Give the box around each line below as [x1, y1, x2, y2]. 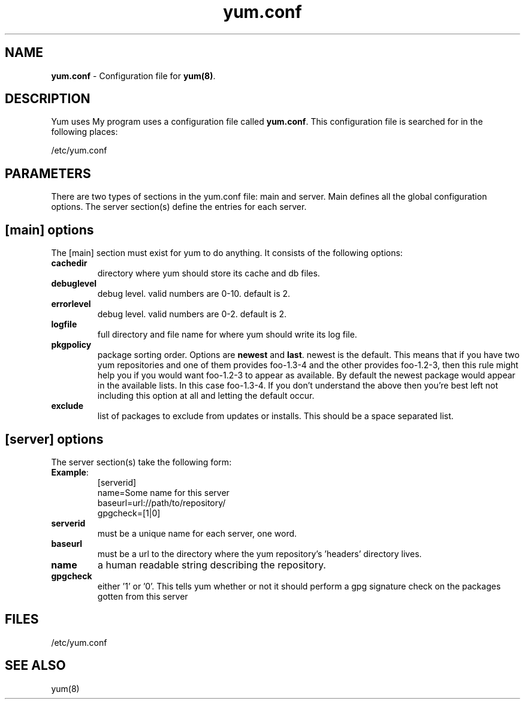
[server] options [5, 431, 104, 447]
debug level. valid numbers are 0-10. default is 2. [97, 288, 291, 299]
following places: [51, 127, 118, 137]
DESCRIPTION [5, 91, 90, 107]
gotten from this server [97, 591, 188, 601]
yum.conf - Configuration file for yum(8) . [51, 70, 216, 81]
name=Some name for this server [97, 487, 230, 498]
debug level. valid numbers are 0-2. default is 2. [97, 309, 286, 320]
